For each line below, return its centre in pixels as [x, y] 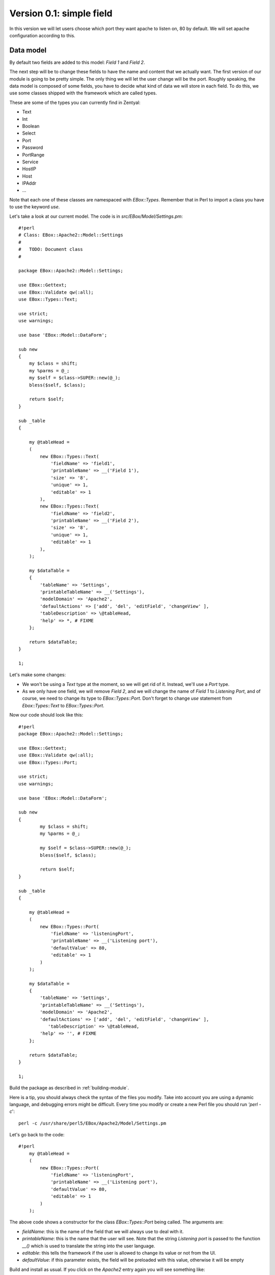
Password [33, 147]
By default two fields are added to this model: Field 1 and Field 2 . [77, 62]
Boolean [31, 126]
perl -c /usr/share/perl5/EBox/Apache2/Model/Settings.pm [92, 1123]
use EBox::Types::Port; [48, 762]
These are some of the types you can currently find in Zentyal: [75, 103]
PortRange [33, 155]
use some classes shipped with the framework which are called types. [83, 93]
